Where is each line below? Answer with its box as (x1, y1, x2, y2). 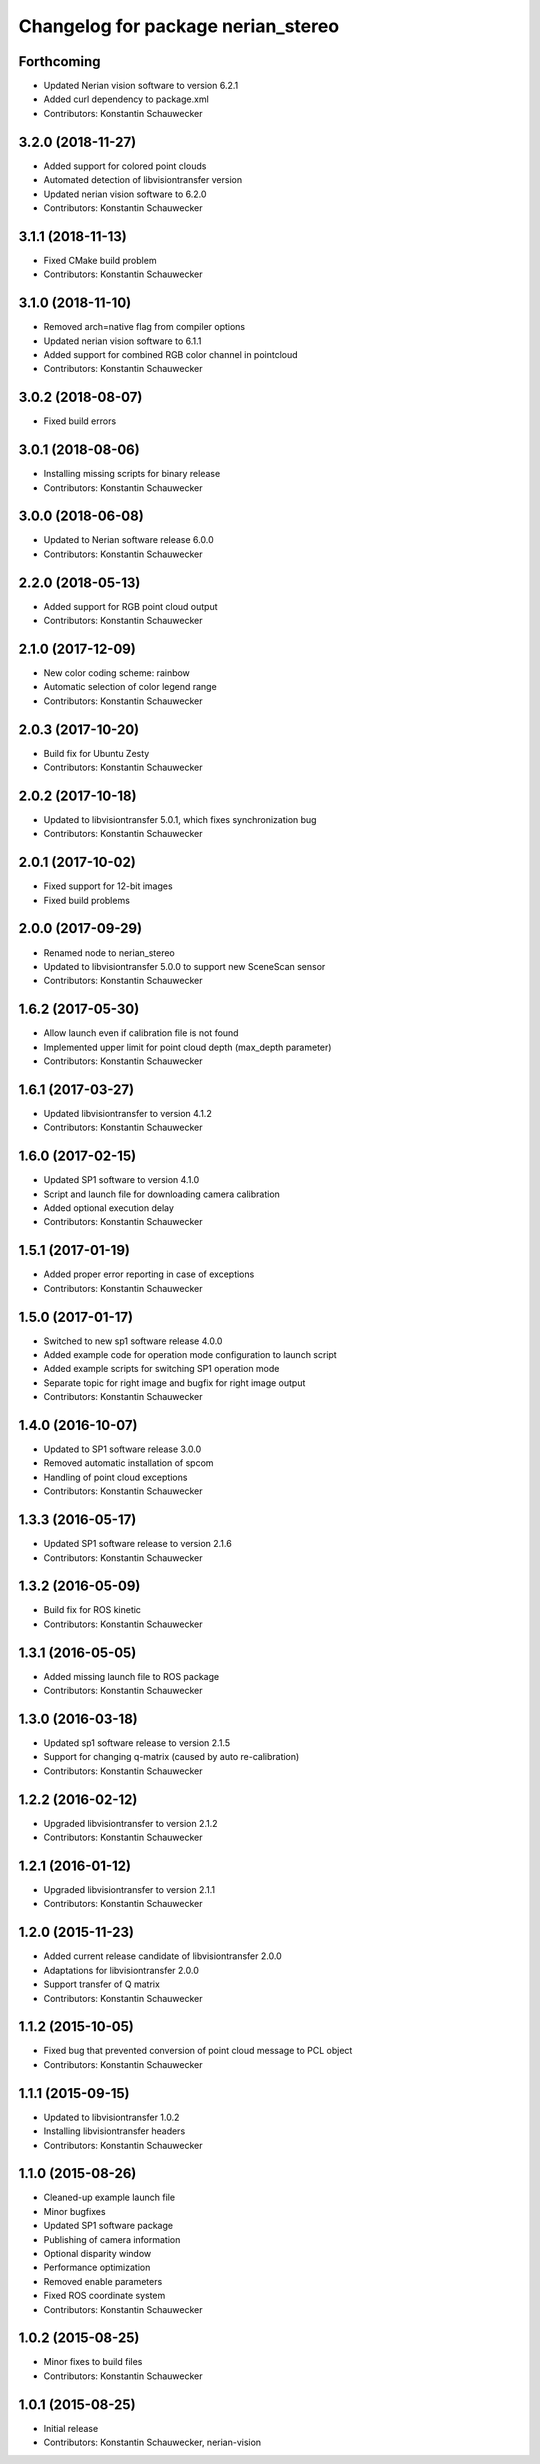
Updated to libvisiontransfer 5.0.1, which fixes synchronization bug (43, 813, 317, 825)
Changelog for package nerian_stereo (18, 15, 340, 37)
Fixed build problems (43, 894, 130, 906)
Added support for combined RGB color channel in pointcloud (43, 348, 299, 360)
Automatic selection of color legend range (43, 681, 217, 693)
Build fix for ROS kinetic (43, 1604, 142, 1616)
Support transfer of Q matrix (43, 1978, 160, 1990)
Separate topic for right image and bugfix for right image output (43, 1376, 306, 1389)
